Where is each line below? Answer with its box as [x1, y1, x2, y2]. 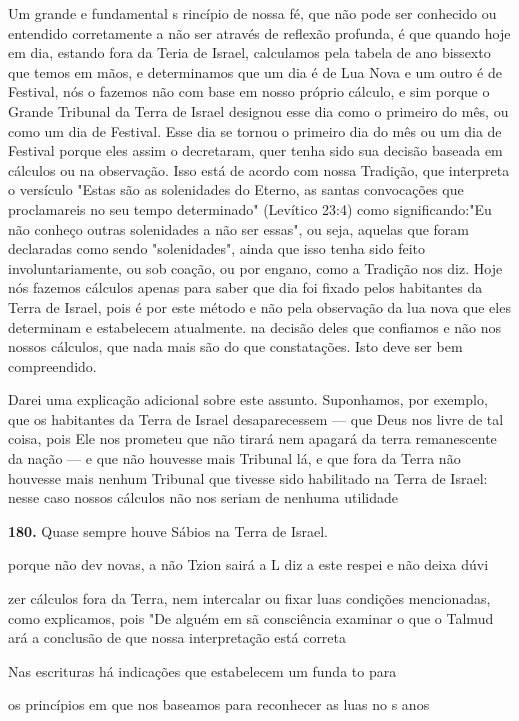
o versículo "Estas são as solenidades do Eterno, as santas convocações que [8, 179, 464, 200]
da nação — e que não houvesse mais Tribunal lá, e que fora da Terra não [8, 448, 461, 469]
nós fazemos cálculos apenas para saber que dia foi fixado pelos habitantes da [8, 277, 483, 298]
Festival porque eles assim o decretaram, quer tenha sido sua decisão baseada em [8, 140, 503, 161]
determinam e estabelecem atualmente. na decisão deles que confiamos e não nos [8, 316, 502, 337]
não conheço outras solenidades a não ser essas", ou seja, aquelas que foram [8, 218, 469, 239]
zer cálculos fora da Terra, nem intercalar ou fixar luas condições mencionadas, [8, 588, 491, 609]
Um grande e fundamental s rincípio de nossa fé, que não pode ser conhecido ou [8, 3, 497, 23]
